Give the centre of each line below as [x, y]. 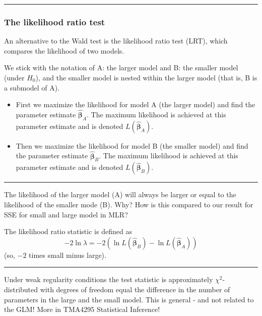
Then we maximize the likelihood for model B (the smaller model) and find [132, 145]
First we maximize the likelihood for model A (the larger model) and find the [136, 104]
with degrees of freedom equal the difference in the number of [135, 289]
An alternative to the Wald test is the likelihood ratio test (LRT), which [116, 41]
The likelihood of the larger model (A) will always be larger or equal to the [120, 194]
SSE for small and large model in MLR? [66, 214]
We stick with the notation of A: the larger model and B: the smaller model [121, 67]
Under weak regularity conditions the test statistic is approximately [109, 279]
